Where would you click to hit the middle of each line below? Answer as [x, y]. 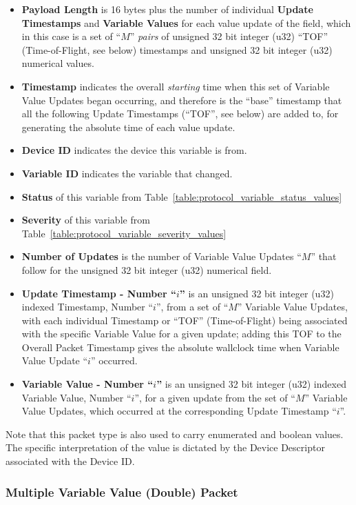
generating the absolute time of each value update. [128, 127]
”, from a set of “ [192, 307]
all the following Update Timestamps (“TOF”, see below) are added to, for [180, 113]
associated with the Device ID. [70, 461]
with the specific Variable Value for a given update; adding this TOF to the [181, 334]
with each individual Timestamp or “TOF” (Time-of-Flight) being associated [185, 320]
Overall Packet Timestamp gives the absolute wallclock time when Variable [180, 347]
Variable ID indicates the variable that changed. [127, 173]
